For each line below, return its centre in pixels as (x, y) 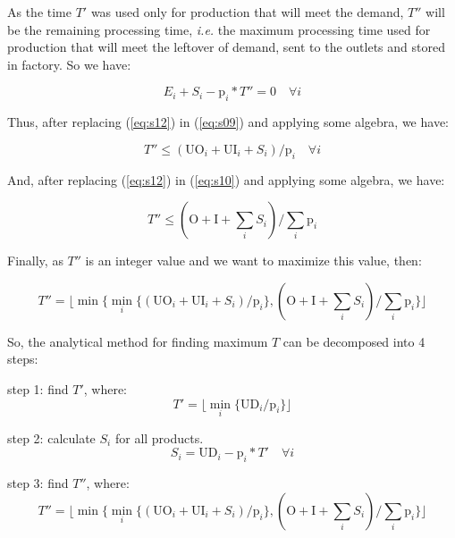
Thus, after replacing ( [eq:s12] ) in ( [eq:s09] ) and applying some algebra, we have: (228, 122)
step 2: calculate (51, 437)
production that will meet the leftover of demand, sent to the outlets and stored (226, 47)
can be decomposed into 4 (354, 341)
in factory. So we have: (69, 64)
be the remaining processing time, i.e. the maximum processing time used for (219, 29)
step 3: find (38, 483)
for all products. (159, 437)
